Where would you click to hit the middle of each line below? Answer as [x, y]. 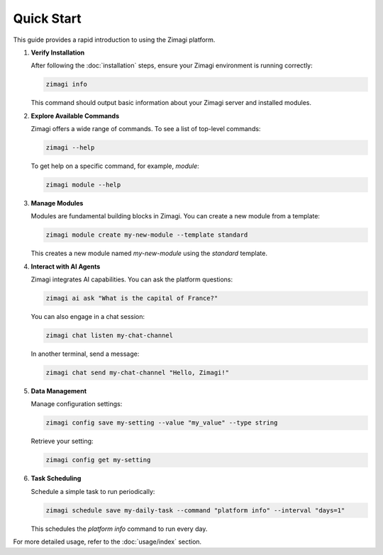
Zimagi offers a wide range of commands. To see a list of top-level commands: [146, 129]
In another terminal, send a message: [85, 354]
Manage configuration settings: [77, 404]
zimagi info [67, 84]
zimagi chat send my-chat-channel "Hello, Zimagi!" [138, 373]
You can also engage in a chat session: [88, 317]
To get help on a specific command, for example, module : [115, 166]
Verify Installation [58, 52]
